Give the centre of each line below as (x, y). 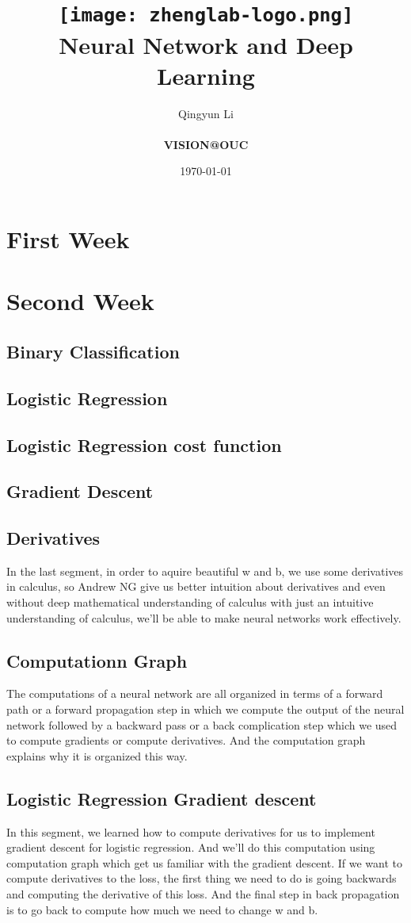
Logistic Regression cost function (144, 444)
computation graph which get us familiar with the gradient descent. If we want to (204, 862)
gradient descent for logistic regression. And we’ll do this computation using (191, 847)
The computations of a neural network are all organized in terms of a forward (195, 693)
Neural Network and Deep (206, 44)
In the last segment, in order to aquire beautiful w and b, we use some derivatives (205, 571)
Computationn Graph (97, 660)
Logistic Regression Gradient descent (162, 798)
